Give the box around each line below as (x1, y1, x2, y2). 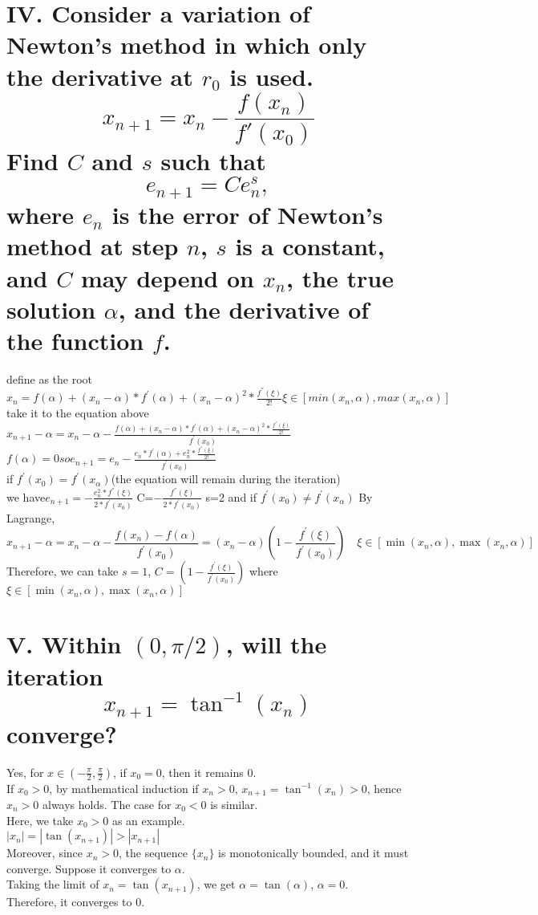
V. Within (6, 628, 122, 661)
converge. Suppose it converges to (6, 860, 172, 876)
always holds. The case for (42, 796, 172, 812)
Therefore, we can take (6, 563, 119, 579)
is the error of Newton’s (111, 198, 383, 231)
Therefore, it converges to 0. (6, 893, 145, 910)
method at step (6, 230, 179, 262)
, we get (196, 876, 236, 893)
